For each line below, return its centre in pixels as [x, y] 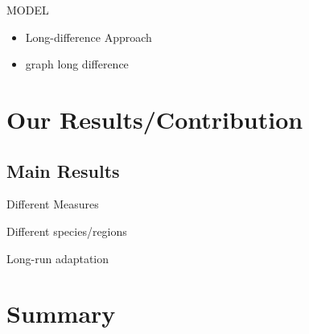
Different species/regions [67, 231]
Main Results [63, 170]
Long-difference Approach [89, 37]
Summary [61, 313]
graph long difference [77, 64]
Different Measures [53, 204]
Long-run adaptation [58, 258]
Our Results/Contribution [155, 119]
